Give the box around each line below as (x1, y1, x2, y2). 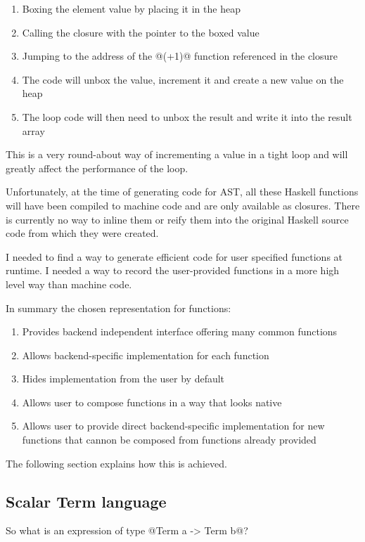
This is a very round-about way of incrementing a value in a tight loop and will (6, 147, 348, 162)
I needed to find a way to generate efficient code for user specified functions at (6, 249, 343, 264)
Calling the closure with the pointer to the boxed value (22, 25, 260, 39)
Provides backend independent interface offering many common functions (22, 324, 338, 339)
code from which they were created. (6, 226, 159, 240)
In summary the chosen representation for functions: (6, 300, 231, 315)
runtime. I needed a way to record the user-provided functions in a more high (6, 263, 340, 278)
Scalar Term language (6, 490, 167, 512)
